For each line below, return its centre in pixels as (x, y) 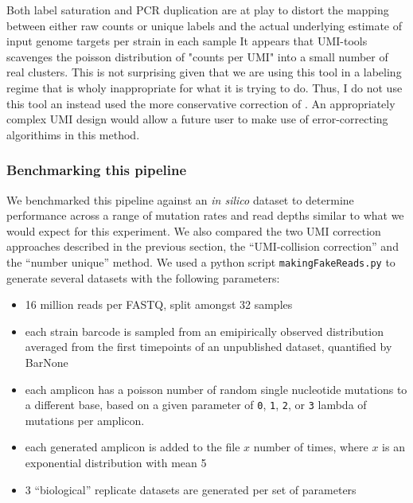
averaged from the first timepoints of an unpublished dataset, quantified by (208, 347)
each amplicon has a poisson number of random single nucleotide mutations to (216, 389)
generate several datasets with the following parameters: (143, 277)
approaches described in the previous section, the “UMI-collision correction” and (203, 246)
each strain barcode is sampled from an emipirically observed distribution (204, 331)
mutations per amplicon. (85, 420)
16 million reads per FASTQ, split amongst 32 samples (159, 304)
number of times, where (311, 447)
